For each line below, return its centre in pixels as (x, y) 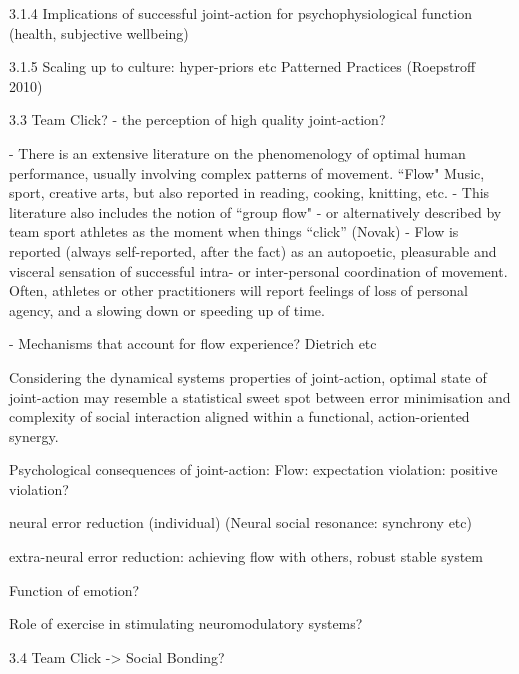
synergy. (34, 435)
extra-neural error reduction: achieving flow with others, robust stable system (246, 556)
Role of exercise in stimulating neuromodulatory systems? (186, 623)
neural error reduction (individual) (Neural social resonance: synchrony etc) (240, 522)
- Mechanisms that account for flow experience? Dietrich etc (193, 343)
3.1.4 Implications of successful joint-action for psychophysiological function (240, 13)
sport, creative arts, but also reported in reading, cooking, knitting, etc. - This (249, 192)
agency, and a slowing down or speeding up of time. (167, 309)
